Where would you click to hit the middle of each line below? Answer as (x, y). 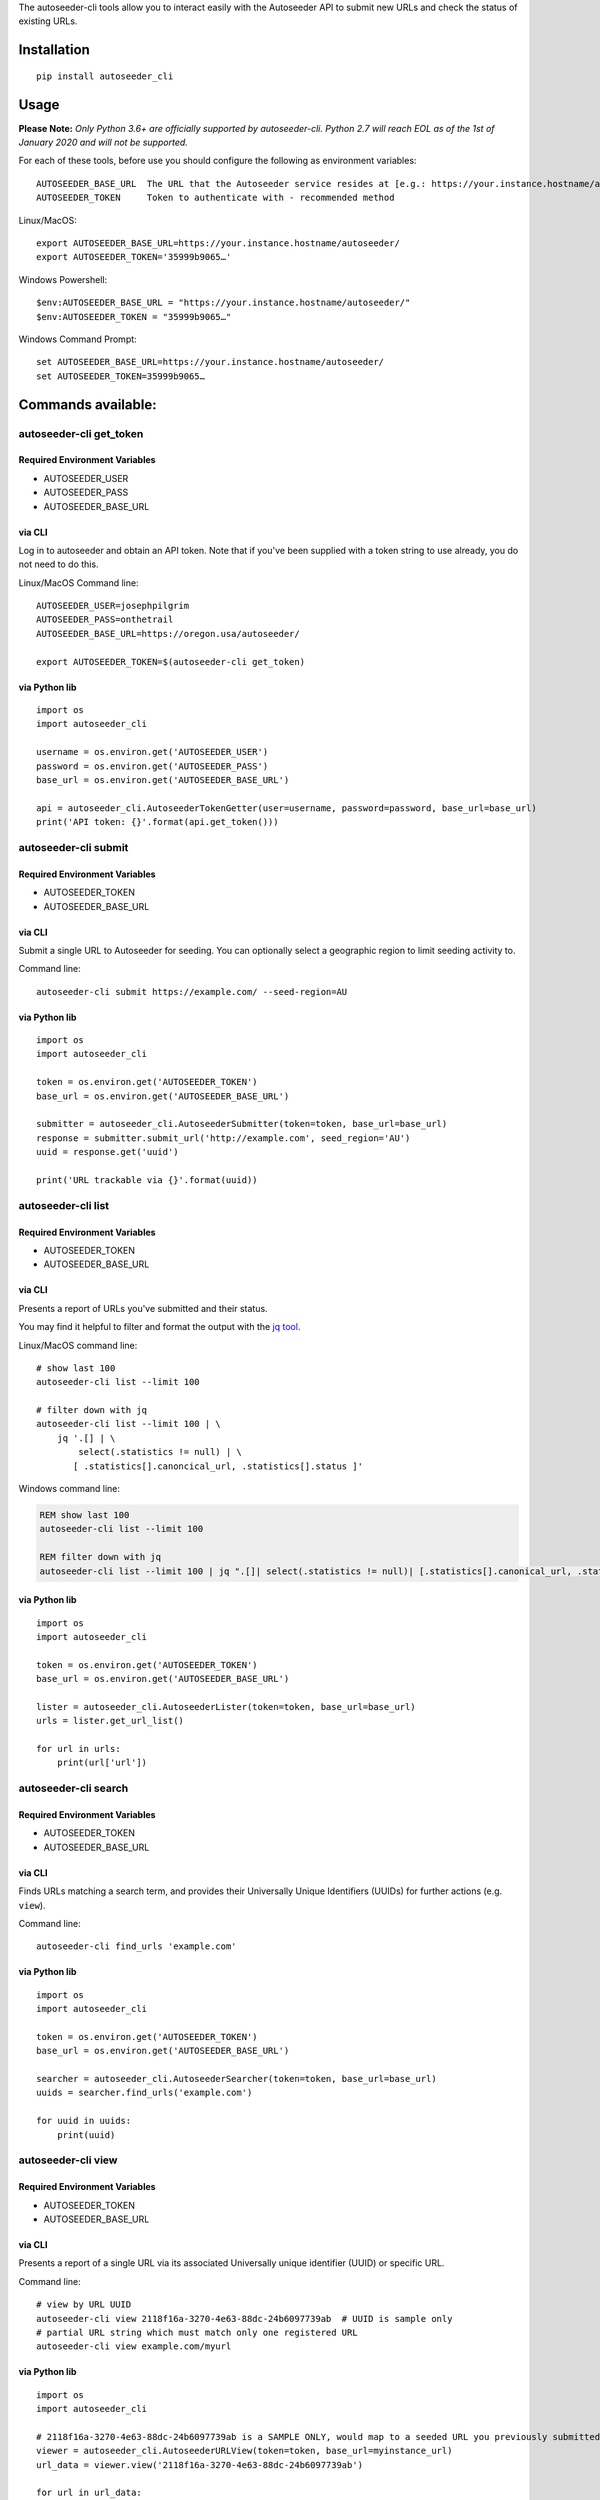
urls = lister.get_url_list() (110, 1721)
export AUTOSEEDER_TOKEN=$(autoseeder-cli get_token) (170, 661)
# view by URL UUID (84, 2304)
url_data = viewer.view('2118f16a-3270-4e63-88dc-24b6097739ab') (200, 2464)
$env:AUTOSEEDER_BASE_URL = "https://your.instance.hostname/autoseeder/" (223, 303)
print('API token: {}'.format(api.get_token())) (157, 822)
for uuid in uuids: (84, 2121)
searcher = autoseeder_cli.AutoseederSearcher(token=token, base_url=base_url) (236, 2079)
